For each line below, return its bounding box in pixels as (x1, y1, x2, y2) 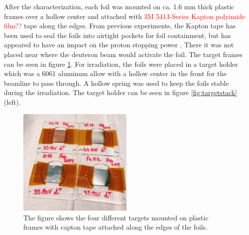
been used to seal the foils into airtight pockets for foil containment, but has (4, 30, 231, 40)
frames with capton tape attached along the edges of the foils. (23, 222, 208, 232)
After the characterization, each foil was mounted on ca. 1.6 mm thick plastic (4, 1, 234, 11)
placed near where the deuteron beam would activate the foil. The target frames (4, 49, 243, 59)
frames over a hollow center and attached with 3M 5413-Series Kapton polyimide (4, 11, 245, 21)
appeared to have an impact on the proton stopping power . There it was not (4, 39, 234, 50)
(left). (4, 97, 21, 107)
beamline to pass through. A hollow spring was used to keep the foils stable (4, 78, 229, 88)
